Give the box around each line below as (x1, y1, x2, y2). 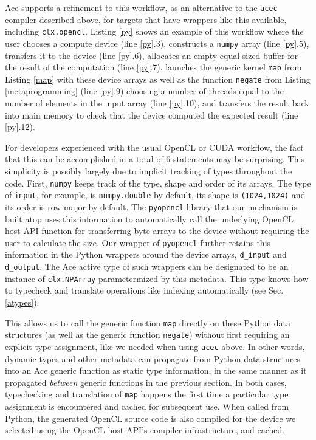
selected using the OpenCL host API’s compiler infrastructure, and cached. (5, 424, 285, 436)
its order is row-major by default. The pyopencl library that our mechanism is (5, 200, 297, 213)
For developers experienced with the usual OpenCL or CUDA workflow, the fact (5, 140, 304, 153)
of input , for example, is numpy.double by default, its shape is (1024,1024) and (5, 188, 306, 201)
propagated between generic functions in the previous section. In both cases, (5, 376, 287, 388)
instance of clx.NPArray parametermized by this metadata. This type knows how (5, 272, 309, 284)
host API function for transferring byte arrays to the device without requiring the (5, 224, 309, 237)
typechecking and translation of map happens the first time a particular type (5, 388, 289, 400)
